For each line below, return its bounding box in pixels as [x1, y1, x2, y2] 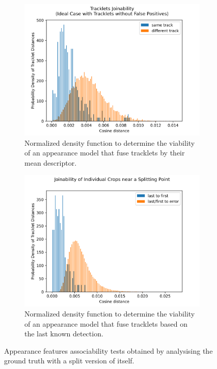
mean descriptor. [24, 157, 77, 168]
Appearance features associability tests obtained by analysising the [4, 345, 213, 356]
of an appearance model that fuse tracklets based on [24, 318, 187, 329]
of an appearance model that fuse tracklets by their [24, 147, 185, 158]
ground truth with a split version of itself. [4, 355, 134, 366]
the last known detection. [24, 328, 103, 339]
